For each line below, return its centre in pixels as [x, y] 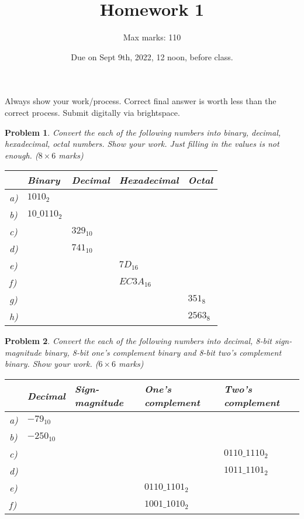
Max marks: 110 [152, 37]
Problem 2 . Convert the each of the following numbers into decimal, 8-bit [138, 341]
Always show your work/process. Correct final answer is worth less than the [141, 101]
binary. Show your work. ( [52, 364]
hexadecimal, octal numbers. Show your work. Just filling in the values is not [142, 144]
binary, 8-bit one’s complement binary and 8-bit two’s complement [163, 352]
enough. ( [22, 155]
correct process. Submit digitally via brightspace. [92, 112]
